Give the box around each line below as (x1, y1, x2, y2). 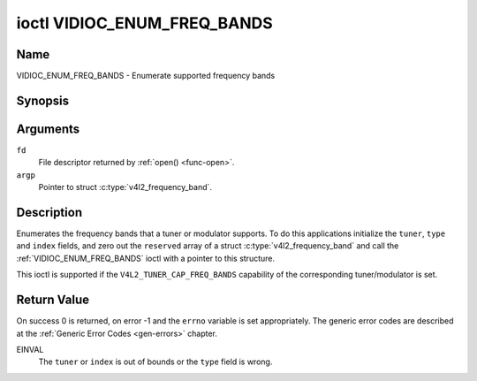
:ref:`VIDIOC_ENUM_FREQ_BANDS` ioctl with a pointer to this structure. (16, 253, 276, 263)
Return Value (16, 293, 90, 308)
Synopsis (16, 93, 70, 108)
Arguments (16, 121, 80, 136)
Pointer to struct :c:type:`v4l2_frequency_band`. (38, 182, 212, 193)
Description (16, 204, 83, 220)
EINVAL (16, 344, 44, 354)
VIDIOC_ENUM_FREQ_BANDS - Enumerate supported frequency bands (16, 71, 276, 81)
